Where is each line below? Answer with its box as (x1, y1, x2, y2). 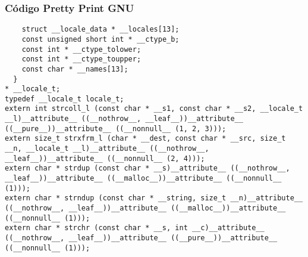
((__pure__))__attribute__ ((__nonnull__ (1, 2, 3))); (5, 124, 227, 133)
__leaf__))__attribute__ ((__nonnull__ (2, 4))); (5, 154, 205, 163)
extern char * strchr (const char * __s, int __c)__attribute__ (5, 224, 265, 233)
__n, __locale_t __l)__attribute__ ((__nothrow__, (5, 144, 209, 153)
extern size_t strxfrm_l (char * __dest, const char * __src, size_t (5, 134, 286, 143)
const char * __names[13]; (21, 64, 128, 73)
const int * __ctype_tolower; (21, 45, 142, 54)
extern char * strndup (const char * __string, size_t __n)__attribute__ (5, 194, 303, 203)
